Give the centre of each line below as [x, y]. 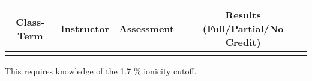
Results [243, 15]
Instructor [85, 28]
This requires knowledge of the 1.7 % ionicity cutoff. [101, 71]
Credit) [243, 42]
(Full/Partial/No [243, 28]
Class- [30, 21]
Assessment [147, 28]
